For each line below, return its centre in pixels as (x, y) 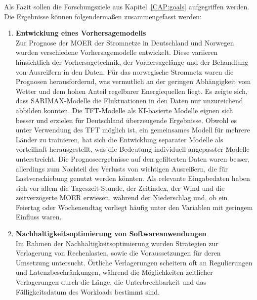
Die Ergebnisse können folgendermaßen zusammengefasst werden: (103, 16)
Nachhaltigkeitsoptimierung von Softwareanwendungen (111, 234)
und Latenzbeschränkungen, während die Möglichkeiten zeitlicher (114, 272)
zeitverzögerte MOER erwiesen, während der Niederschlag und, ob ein (122, 197)
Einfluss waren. (39, 217)
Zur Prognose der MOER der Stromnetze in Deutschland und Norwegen (125, 42)
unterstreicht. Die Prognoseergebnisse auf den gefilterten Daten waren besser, (133, 158)
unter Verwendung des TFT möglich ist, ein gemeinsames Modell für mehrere (133, 130)
